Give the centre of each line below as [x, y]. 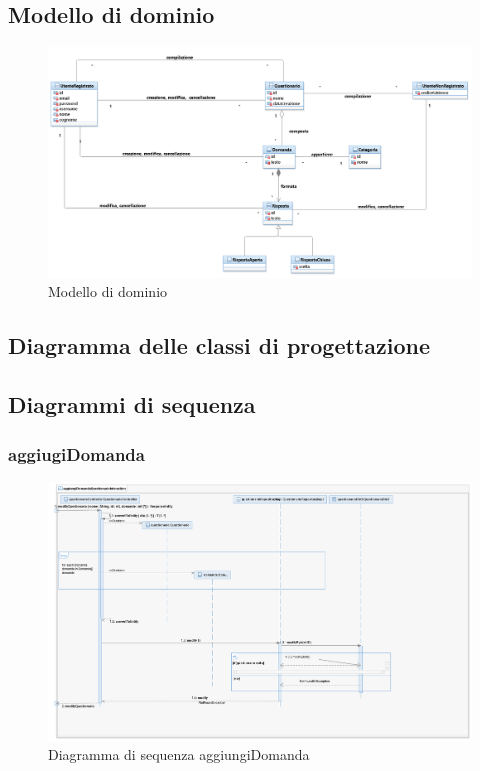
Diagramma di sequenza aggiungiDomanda [179, 754]
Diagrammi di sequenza [132, 404]
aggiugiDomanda [76, 453]
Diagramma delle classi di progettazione [219, 345]
